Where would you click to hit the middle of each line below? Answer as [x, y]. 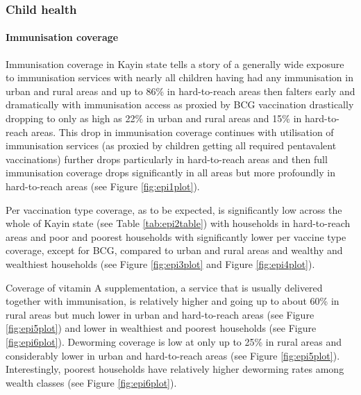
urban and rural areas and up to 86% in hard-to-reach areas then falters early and [180, 91]
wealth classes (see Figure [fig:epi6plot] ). [91, 382]
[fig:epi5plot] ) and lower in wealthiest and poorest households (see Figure [161, 328]
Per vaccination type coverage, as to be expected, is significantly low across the [174, 209]
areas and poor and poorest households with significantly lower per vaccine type [176, 236]
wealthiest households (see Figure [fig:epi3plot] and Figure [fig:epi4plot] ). [160, 263]
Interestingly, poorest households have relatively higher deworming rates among [175, 369]
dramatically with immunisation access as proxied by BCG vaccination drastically [180, 104]
